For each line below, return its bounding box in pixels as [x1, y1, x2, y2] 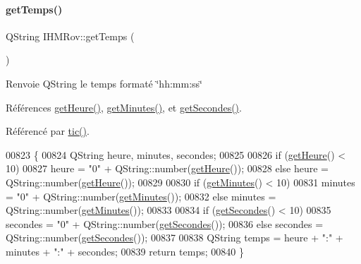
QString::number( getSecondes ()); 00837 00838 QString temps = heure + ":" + [6, 230, 343, 245]
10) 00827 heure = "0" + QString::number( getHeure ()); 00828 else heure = [6, 161, 329, 176]
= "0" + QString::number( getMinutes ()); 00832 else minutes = [6, 188, 276, 203]
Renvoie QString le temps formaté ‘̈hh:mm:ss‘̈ [6, 76, 202, 90]
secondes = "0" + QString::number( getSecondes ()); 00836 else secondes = [6, 216, 324, 231]
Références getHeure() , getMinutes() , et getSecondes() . [6, 100, 242, 114]
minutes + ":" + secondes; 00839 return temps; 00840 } [6, 244, 244, 258]
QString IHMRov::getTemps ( [6, 28, 135, 43]
